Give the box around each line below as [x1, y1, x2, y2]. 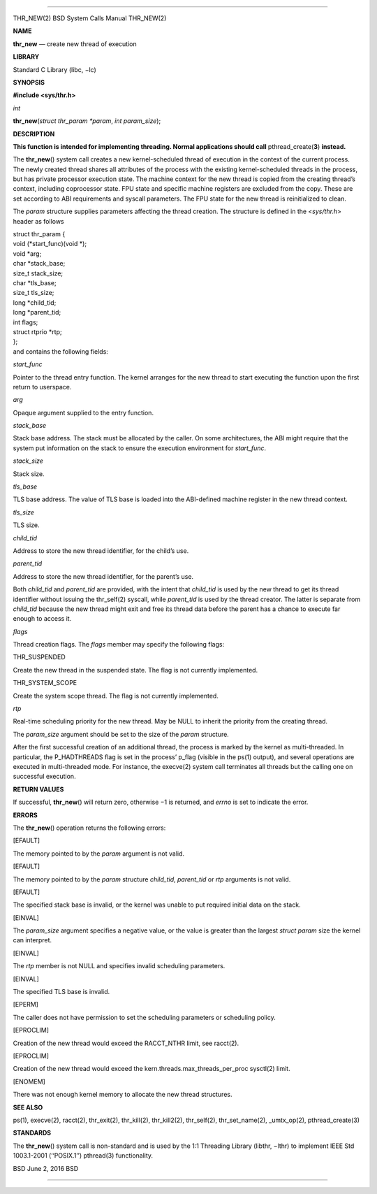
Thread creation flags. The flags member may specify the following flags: [13, 640, 225, 649]
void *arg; [13, 249, 42, 258]
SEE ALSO [13, 1103, 43, 1112]
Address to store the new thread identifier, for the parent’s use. [13, 572, 194, 580]
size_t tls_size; [13, 289, 54, 297]
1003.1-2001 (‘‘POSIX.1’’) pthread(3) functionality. [13, 1151, 154, 1160]
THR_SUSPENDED [13, 653, 66, 661]
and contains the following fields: [13, 347, 108, 356]
